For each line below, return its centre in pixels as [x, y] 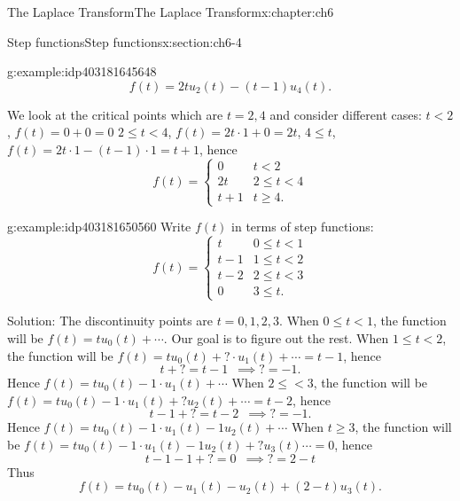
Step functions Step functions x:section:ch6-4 [125, 41]
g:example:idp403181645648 [82, 71]
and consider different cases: [346, 114]
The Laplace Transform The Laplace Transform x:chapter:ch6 [171, 12]
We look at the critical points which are [115, 114]
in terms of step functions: [303, 227]
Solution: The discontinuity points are [110, 321]
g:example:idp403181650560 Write [99, 227]
